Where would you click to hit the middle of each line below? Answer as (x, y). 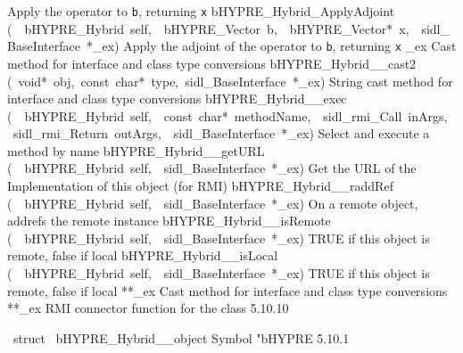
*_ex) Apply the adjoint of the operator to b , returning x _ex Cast (271, 46)
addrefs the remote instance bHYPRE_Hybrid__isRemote (169, 221)
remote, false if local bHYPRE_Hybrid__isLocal (143, 255)
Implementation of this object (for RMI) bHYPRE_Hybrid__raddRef (200, 186)
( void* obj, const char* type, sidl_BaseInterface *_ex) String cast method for (230, 81)
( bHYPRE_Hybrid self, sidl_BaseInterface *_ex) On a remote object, (213, 203)
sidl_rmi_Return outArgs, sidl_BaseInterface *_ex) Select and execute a (221, 133)
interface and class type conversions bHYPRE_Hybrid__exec (177, 99)
